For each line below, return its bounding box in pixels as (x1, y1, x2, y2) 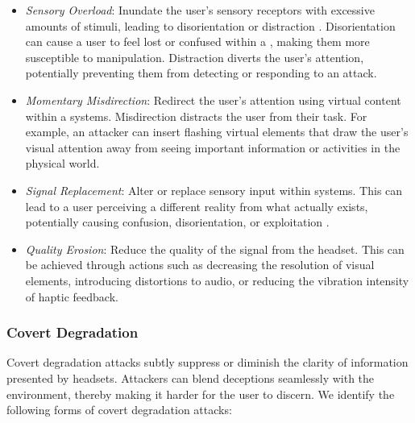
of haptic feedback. (25, 288, 118, 305)
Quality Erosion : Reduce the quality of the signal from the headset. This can (25, 240, 405, 257)
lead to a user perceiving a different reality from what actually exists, (25, 197, 368, 214)
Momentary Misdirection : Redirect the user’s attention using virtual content (25, 91, 401, 108)
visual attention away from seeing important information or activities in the (25, 139, 400, 156)
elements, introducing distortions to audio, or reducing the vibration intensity (25, 272, 409, 288)
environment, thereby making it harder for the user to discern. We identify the (6, 385, 395, 402)
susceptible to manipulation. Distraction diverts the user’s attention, (25, 48, 364, 65)
